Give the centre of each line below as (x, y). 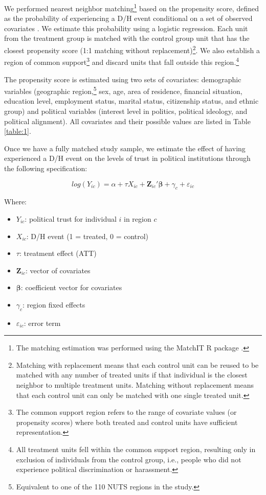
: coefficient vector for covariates (71, 287)
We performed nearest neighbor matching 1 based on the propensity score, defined (131, 7)
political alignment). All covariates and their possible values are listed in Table (127, 121)
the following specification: (46, 168)
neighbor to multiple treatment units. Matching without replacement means (135, 385)
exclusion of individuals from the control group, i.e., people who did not (129, 459)
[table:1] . (18, 131)
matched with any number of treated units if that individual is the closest (132, 375)
